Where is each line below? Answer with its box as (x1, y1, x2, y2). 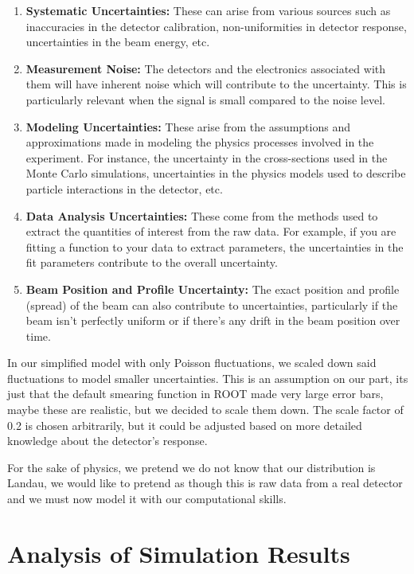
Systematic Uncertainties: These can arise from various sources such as (25, 2, 391, 18)
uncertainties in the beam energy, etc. (25, 33, 210, 50)
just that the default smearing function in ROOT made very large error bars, (7, 385, 384, 402)
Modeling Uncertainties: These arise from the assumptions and (25, 118, 350, 135)
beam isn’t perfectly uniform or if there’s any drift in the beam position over (25, 312, 400, 329)
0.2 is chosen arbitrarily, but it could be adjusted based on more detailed (7, 416, 362, 433)
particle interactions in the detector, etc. (25, 180, 223, 197)
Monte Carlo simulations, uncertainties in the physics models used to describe (25, 165, 406, 182)
